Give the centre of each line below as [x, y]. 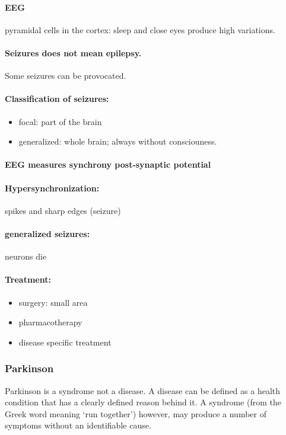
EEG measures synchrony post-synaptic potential [108, 164]
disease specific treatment [65, 342]
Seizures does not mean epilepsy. [73, 52]
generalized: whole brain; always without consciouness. [118, 141]
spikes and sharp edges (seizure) [63, 210]
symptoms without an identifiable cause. [78, 425]
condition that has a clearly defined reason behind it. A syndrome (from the [143, 402]
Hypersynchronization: [52, 188]
